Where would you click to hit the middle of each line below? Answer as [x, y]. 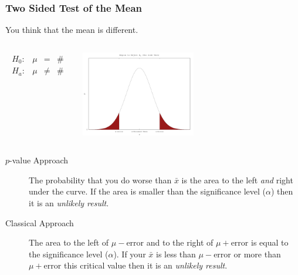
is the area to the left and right [237, 180]
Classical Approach [40, 222]
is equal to [270, 242]
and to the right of [180, 242]
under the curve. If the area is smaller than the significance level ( [148, 191]
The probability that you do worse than [100, 180]
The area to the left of [69, 242]
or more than [257, 254]
